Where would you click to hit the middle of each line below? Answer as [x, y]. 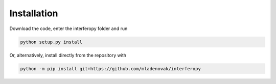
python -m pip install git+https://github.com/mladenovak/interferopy [111, 68]
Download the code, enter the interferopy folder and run [68, 29]
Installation [34, 13]
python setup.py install [51, 42]
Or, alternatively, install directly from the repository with [68, 55]
